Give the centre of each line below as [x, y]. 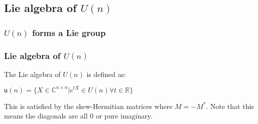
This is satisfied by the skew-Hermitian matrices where [88, 106]
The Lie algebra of [32, 74]
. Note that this [230, 106]
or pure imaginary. [124, 116]
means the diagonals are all [46, 116]
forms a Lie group [69, 32]
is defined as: [106, 74]
